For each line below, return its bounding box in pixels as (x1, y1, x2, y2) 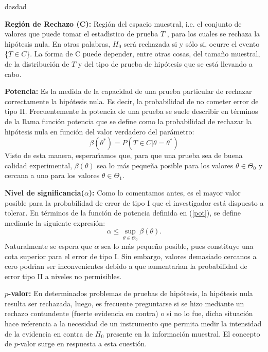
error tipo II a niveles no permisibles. (5, 270, 122, 281)
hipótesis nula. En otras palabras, (5, 38, 111, 49)
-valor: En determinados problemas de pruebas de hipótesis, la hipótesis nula (8, 288, 253, 299)
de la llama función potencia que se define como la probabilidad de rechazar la (5, 115, 252, 126)
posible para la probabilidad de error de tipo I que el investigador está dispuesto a (5, 197, 264, 208)
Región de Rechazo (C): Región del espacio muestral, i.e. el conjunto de (5, 18, 242, 29)
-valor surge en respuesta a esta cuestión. (17, 338, 147, 349)
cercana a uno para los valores (5, 170, 100, 181)
